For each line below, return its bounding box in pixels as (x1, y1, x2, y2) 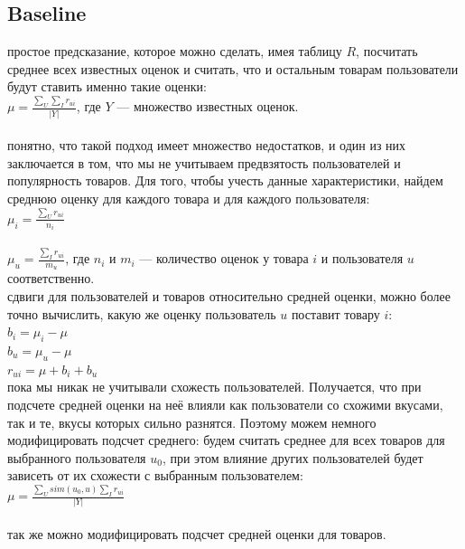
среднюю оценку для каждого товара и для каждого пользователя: (7, 188, 370, 207)
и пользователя (321, 249, 404, 268)
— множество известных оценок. (116, 97, 299, 116)
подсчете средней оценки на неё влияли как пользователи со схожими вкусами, (7, 394, 443, 413)
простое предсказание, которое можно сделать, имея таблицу (7, 42, 342, 61)
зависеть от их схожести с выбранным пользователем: (7, 466, 303, 485)
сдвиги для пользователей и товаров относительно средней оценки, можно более (7, 286, 451, 305)
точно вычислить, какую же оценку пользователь (7, 304, 276, 323)
